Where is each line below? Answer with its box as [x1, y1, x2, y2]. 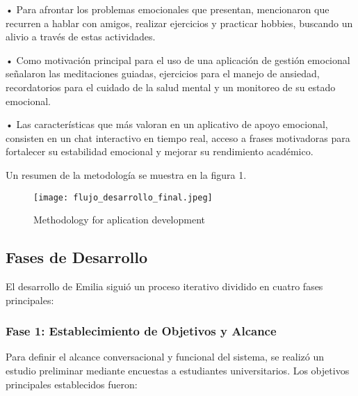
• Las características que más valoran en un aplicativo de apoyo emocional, [6, 117, 328, 132]
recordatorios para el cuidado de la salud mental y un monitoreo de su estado [6, 79, 336, 94]
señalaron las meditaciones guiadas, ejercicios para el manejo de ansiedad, [6, 66, 320, 81]
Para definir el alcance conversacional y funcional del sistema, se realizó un [6, 349, 324, 364]
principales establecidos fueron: [6, 377, 138, 391]
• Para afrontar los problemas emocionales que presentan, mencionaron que [6, 2, 329, 16]
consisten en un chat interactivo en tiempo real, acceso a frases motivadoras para [6, 130, 350, 145]
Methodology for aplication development [33, 212, 206, 227]
